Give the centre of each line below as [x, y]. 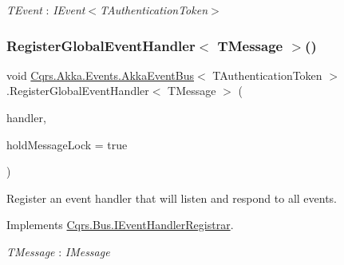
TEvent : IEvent [46, 10]
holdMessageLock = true [67, 144]
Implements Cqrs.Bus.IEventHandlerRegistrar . [120, 225]
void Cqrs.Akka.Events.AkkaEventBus [100, 75]
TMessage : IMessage [58, 251]
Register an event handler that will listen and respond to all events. [172, 198]
